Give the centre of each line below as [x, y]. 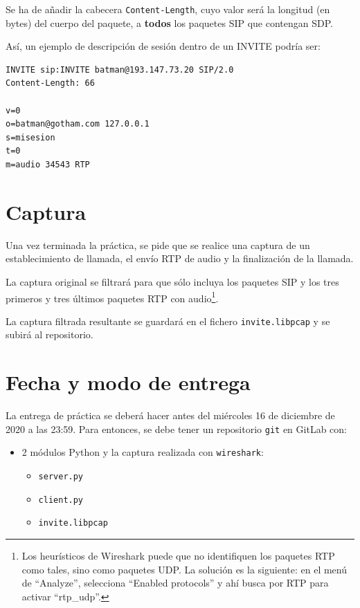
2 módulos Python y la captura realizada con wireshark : [143, 452]
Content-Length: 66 [50, 83]
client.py [61, 500]
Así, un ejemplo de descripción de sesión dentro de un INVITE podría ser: [163, 46]
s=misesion [30, 137]
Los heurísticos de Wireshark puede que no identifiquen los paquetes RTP [178, 555]
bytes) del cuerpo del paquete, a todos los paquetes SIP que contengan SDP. [169, 22]
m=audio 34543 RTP [48, 165]
